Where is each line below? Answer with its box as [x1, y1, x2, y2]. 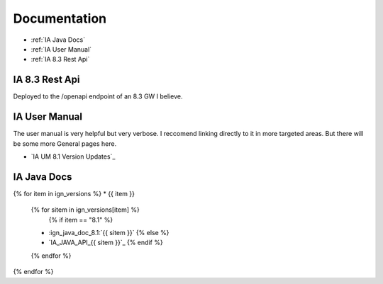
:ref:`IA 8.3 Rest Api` [30, 55, 90, 64]
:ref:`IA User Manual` [30, 45, 92, 53]
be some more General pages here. [13, 139, 117, 148]
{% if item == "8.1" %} [48, 215, 113, 224]
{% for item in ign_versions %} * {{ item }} [13, 189, 135, 198]
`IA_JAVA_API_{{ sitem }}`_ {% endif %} [48, 238, 163, 247]
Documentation [13, 11, 107, 26]
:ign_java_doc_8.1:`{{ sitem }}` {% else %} [48, 229, 170, 237]
